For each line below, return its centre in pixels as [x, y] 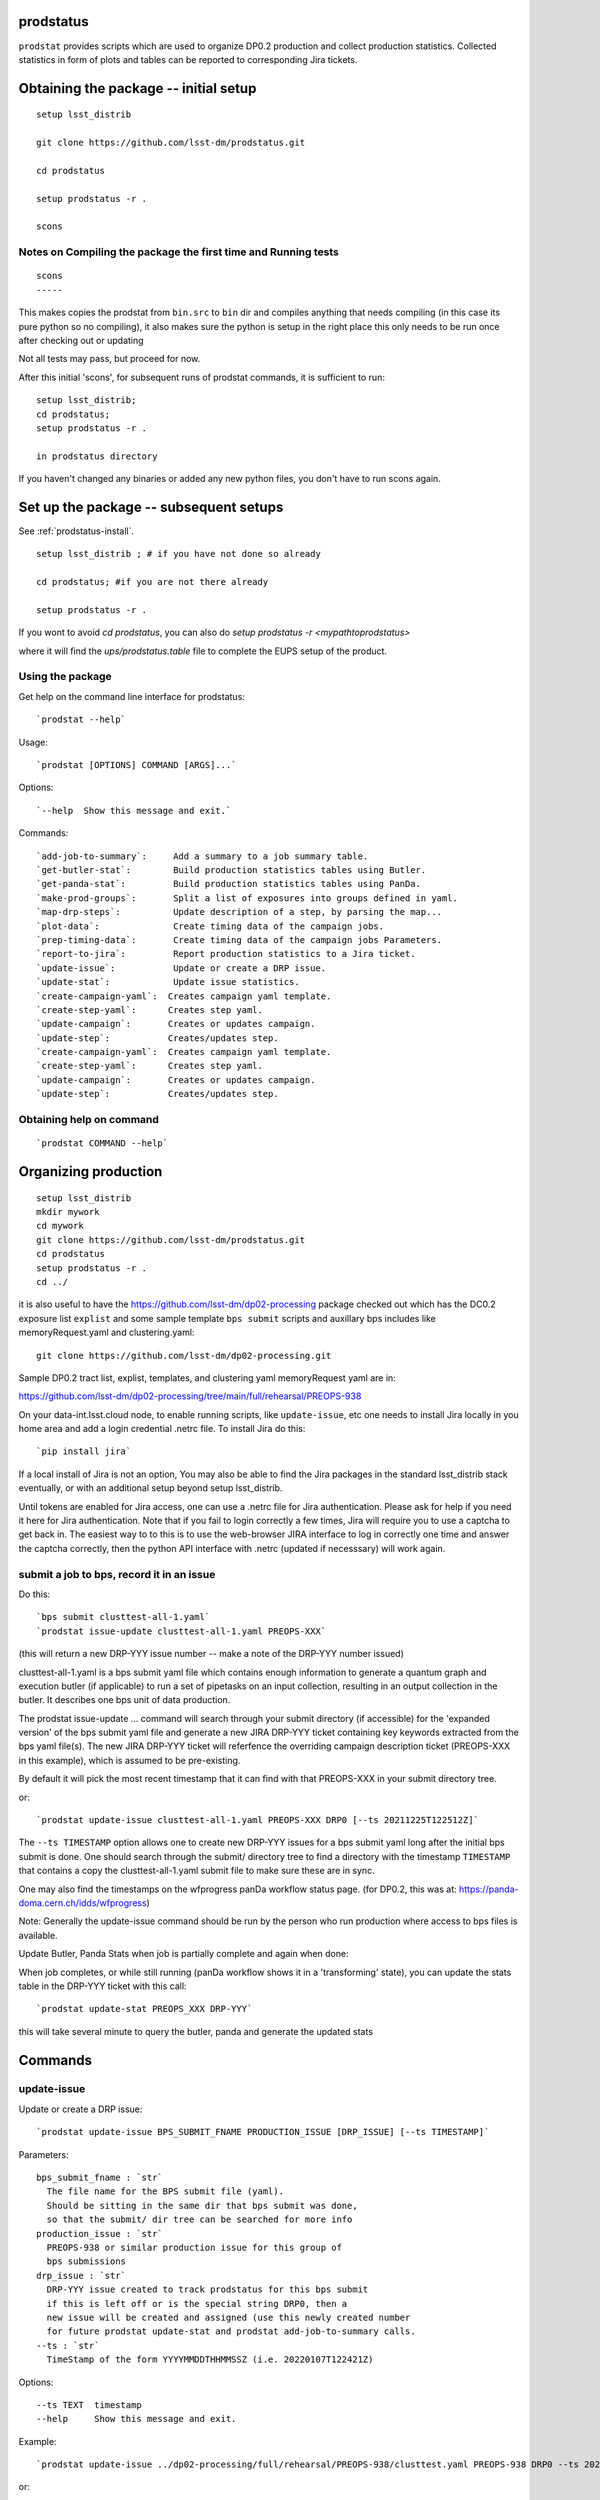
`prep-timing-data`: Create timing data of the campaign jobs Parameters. [239, 939]
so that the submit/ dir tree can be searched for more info [199, 2219]
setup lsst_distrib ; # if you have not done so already [179, 554]
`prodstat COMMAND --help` [102, 1143]
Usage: [33, 742]
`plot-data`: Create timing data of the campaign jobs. [210, 926]
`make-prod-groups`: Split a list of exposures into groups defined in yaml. [247, 898]
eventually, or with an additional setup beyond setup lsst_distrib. [150, 1488]
